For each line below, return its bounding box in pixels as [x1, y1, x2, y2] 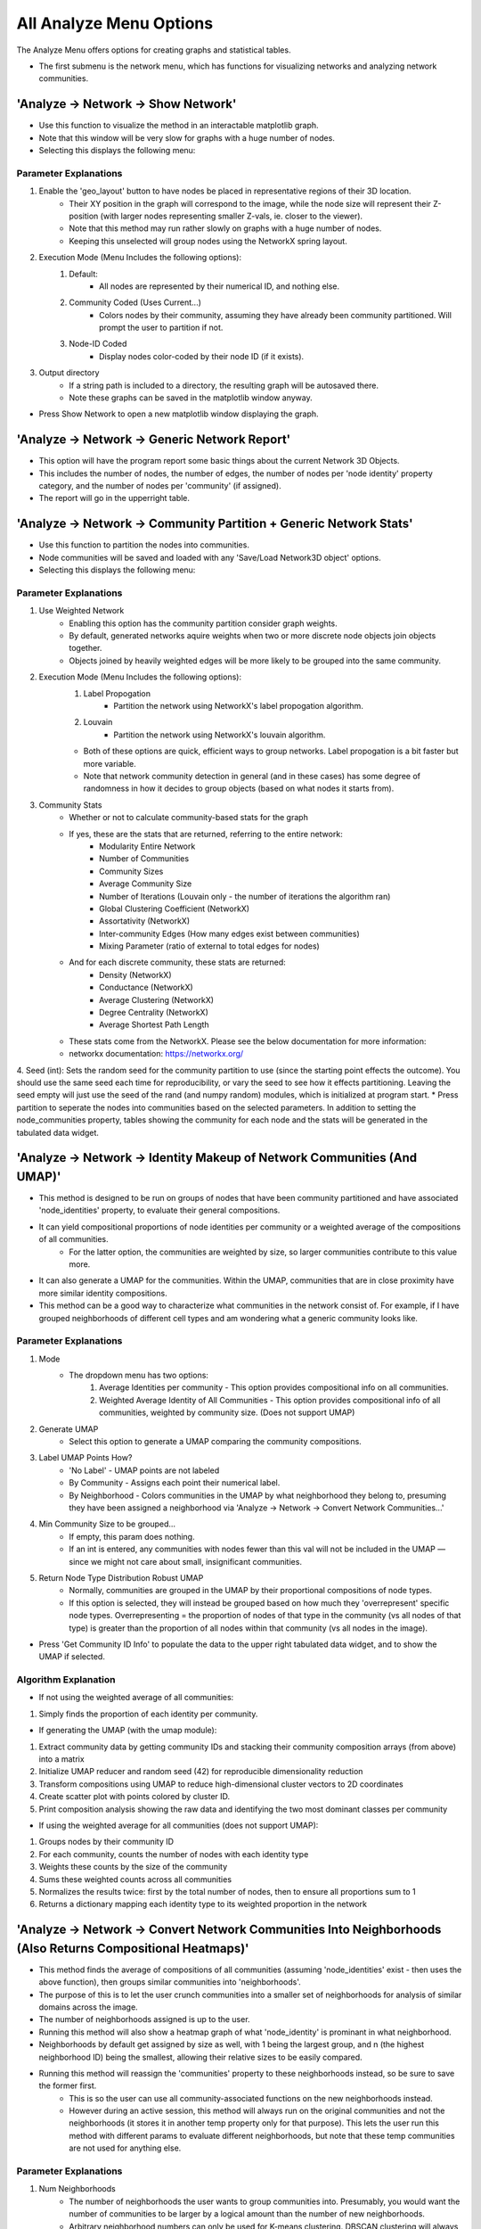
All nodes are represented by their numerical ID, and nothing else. [99, 281, 340, 292]
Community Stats [38, 799, 102, 810]
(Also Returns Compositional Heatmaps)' [16, 1940, 249, 1956]
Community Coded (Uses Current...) [69, 297, 202, 308]
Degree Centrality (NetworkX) [99, 1008, 208, 1018]
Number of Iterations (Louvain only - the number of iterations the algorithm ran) [99, 891, 391, 901]
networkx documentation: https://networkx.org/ [69, 1049, 244, 1059]
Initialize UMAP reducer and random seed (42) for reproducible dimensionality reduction [38, 1766, 363, 1777]
